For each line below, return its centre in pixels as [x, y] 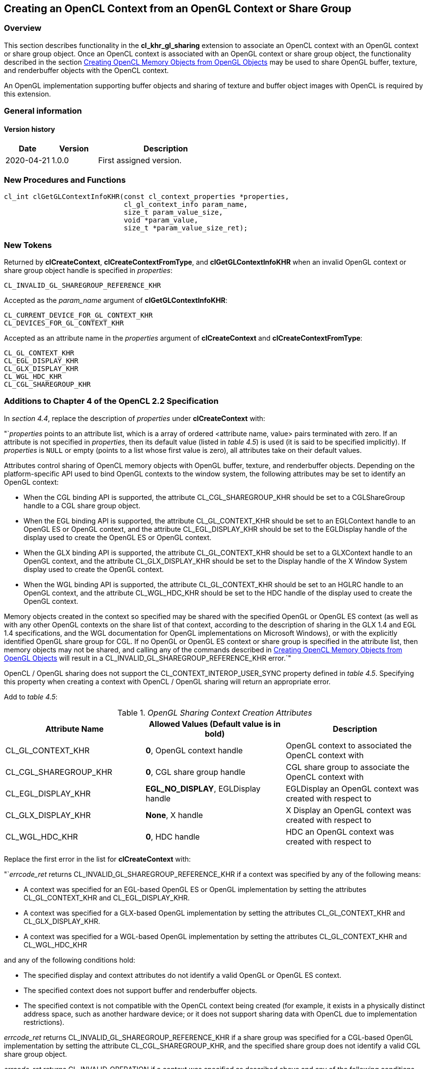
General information [43, 111]
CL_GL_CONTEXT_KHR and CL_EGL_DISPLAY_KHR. [107, 897]
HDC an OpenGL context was [340, 832]
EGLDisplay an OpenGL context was [352, 788]
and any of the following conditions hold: [70, 960]
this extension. [27, 94]
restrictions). [44, 1022]
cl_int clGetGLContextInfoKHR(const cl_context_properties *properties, [147, 197]
